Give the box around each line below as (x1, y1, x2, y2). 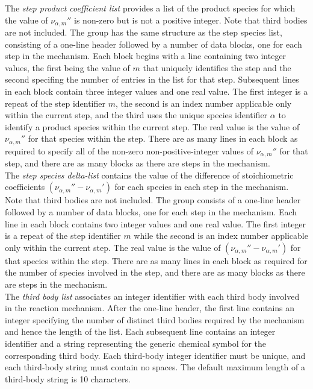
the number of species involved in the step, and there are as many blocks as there (5, 266, 305, 279)
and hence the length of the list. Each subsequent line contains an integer (5, 325, 276, 338)
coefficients (5, 180, 45, 193)
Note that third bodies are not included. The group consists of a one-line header (5, 194, 301, 206)
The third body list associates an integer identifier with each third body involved (5, 289, 300, 302)
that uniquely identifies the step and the (143, 61, 291, 74)
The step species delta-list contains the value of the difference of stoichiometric (5, 168, 294, 181)
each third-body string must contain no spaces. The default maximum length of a (5, 361, 305, 373)
